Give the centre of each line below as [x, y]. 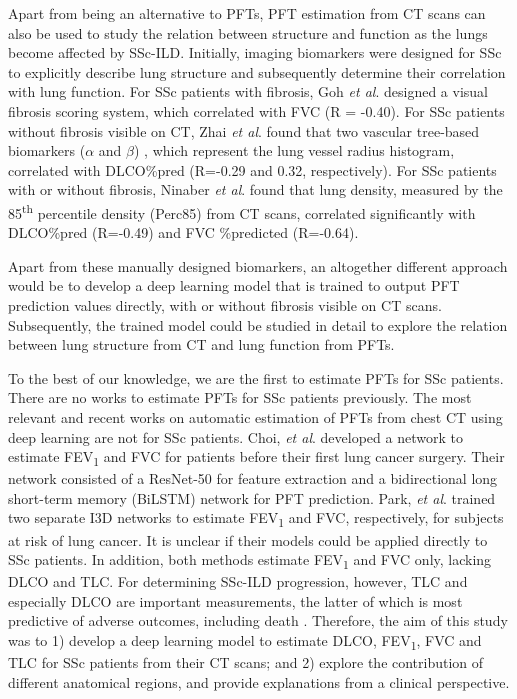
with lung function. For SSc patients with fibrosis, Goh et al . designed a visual [248, 91]
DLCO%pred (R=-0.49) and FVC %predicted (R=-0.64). [183, 232]
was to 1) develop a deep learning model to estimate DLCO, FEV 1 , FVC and [245, 641]
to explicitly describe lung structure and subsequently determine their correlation [257, 71]
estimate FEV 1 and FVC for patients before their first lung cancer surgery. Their [256, 457]
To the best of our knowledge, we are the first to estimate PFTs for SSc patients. [256, 377]
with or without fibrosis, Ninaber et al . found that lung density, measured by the [255, 189]
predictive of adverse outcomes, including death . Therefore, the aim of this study [258, 620]
